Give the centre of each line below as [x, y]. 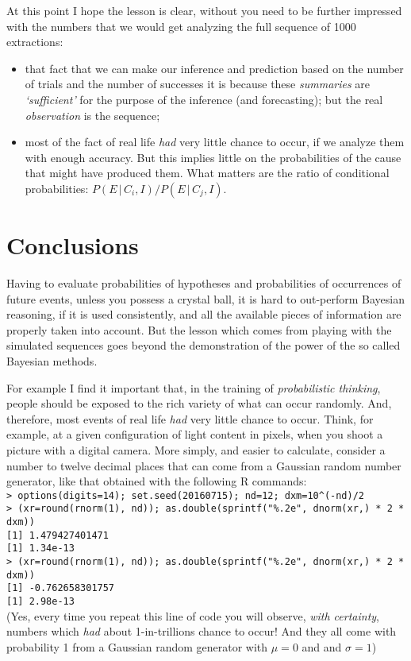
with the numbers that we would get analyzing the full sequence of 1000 [181, 26]
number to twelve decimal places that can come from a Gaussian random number [204, 465]
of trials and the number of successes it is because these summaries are [198, 84]
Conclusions [73, 245]
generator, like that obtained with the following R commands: [157, 481]
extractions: [35, 42]
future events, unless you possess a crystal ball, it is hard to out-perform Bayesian [206, 298]
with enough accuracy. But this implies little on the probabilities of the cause [213, 157]
